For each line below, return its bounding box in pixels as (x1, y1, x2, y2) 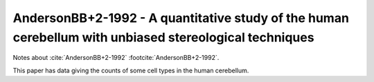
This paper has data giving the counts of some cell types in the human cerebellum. (12, 66, 249, 74)
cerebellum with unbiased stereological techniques (12, 30, 314, 45)
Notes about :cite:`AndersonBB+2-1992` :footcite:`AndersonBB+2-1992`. (12, 54, 220, 62)
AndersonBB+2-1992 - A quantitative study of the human (12, 10, 350, 25)
